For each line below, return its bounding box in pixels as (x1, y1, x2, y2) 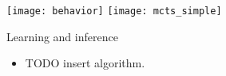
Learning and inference (6, 28, 118, 44)
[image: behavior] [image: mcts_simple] (6, 6, 222, 17)
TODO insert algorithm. (25, 55, 145, 71)
